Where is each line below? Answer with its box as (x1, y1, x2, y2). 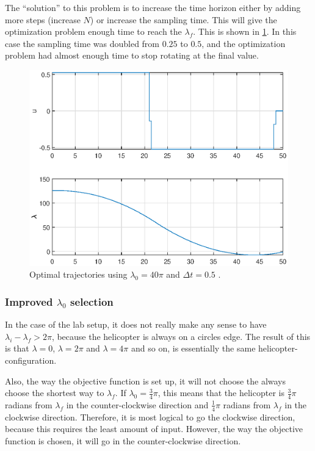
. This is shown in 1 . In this (193, 25, 297, 38)
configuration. (5, 353, 57, 366)
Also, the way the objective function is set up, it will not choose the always (5, 374, 286, 387)
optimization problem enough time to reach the (5, 25, 182, 38)
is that (5, 342, 29, 355)
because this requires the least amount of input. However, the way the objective (5, 422, 303, 435)
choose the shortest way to (5, 386, 104, 399)
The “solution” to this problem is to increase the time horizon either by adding (5, 1, 301, 13)
